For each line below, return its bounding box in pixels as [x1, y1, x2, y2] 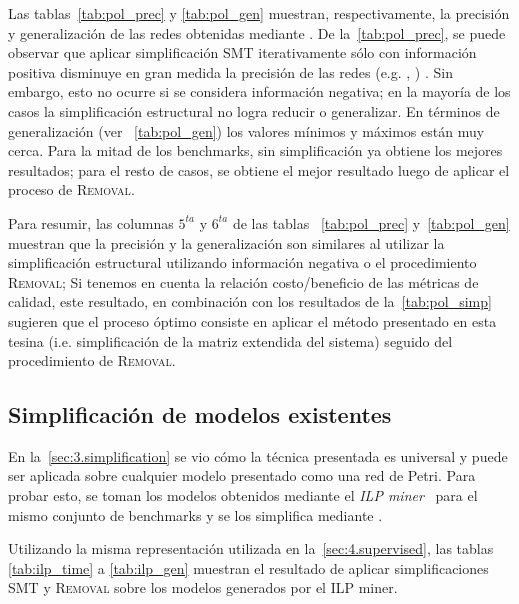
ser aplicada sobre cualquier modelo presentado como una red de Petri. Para [8, 465, 476, 486]
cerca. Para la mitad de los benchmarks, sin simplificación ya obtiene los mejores [8, 140, 503, 161]
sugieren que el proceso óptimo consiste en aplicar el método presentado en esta [8, 310, 497, 331]
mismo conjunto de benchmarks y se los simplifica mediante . [8, 504, 383, 525]
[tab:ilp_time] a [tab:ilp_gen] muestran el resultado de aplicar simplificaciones [8, 557, 489, 578]
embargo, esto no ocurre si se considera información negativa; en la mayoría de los [8, 81, 511, 102]
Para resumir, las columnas [8, 212, 174, 233]
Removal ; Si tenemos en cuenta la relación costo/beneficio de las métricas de [8, 271, 479, 292]
